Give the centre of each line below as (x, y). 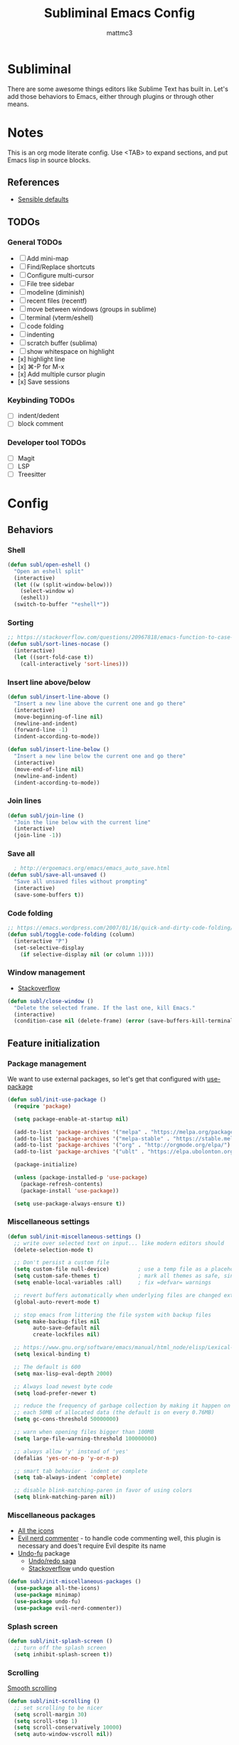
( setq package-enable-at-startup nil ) (71, 1119)
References (33, 183)
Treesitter (32, 474)
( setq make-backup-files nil (57, 1321)
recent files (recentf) (57, 301)
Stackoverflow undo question (71, 1568)
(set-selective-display (49, 948)
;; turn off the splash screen (60, 1647)
